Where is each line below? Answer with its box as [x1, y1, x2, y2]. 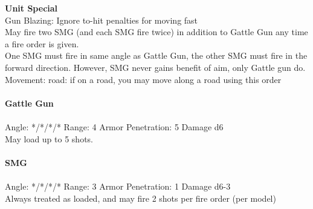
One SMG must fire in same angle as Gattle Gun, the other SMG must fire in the [5, 49, 308, 62]
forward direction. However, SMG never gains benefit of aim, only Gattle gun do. [5, 61, 306, 73]
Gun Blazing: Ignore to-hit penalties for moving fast [5, 13, 198, 26]
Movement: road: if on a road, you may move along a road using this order [5, 73, 282, 85]
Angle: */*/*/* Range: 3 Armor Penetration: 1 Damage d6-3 [5, 179, 231, 192]
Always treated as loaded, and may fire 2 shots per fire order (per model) [5, 191, 276, 204]
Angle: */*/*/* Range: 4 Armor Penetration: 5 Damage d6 [5, 120, 224, 133]
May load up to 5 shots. [5, 132, 93, 145]
